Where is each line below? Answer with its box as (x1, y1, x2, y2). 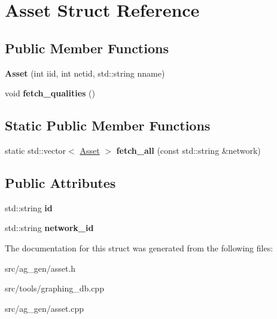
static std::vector (5, 144, 66, 156)
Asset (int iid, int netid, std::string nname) (5, 66, 165, 79)
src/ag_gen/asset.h (5, 262, 76, 274)
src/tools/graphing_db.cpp (5, 282, 104, 294)
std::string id (5, 201, 53, 214)
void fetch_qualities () (5, 87, 95, 99)
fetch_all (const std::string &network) (116, 144, 261, 156)
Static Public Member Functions (5, 116, 211, 135)
